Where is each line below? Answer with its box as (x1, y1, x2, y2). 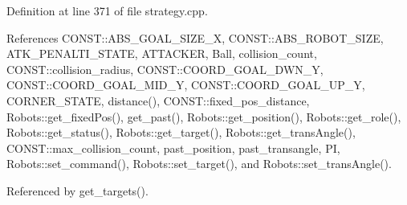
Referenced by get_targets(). (6, 182, 149, 199)
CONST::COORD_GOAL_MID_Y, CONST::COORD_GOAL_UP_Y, (6, 76, 365, 93)
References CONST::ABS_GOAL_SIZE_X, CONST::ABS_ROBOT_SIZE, (6, 29, 384, 46)
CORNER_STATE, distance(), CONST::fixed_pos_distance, (6, 92, 310, 109)
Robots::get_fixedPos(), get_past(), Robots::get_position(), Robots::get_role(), (6, 108, 401, 125)
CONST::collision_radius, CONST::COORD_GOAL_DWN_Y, (6, 60, 324, 77)
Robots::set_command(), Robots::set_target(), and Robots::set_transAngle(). (6, 155, 392, 172)
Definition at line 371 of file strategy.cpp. (6, 2, 208, 18)
